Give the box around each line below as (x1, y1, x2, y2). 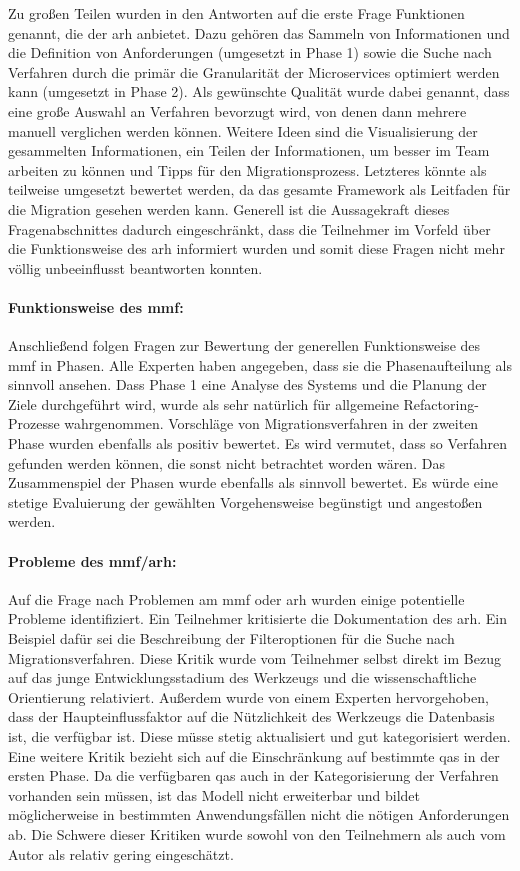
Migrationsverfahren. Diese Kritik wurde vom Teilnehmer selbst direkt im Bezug (8, 647, 501, 668)
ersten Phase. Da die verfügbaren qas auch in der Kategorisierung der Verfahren (8, 765, 499, 786)
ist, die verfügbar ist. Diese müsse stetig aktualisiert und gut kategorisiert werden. (8, 726, 511, 746)
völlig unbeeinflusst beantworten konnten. (8, 257, 263, 278)
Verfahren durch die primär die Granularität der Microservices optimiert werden (8, 61, 500, 82)
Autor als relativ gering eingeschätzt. (8, 843, 234, 864)
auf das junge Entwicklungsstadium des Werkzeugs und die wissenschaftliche (8, 667, 477, 688)
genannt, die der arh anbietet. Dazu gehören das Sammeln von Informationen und (8, 22, 510, 43)
